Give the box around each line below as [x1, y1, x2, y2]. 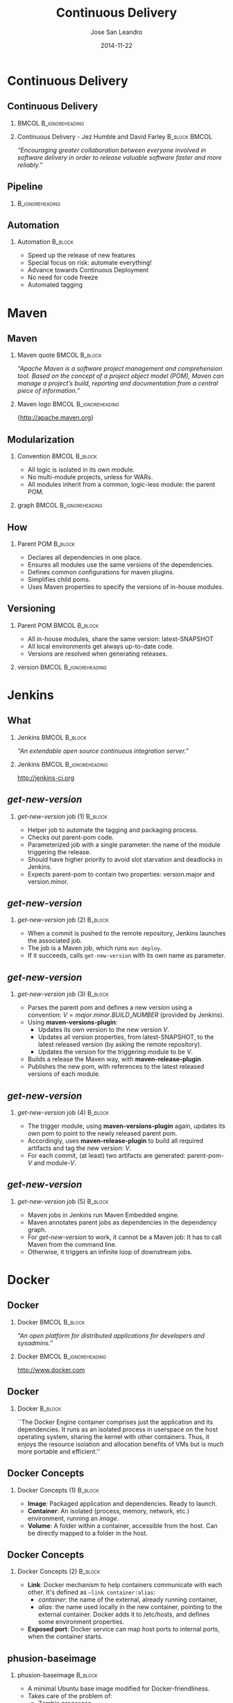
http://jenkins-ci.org [17, 773, 75, 782]
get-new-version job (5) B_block [17, 1197, 109, 1206]
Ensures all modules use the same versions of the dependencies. [27, 560, 214, 569]
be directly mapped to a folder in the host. [27, 1529, 148, 1537]
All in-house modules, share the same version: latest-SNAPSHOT [27, 634, 214, 643]
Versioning [7, 603, 55, 615]
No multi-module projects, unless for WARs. [27, 473, 153, 481]
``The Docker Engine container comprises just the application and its [17, 1418, 214, 1426]
